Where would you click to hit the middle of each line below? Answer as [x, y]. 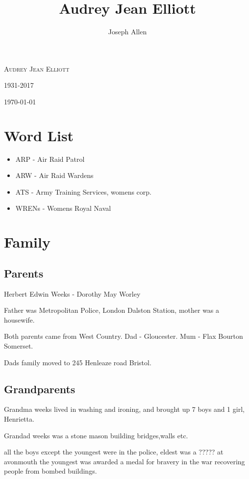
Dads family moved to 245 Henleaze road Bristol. [78, 362]
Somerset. [19, 345]
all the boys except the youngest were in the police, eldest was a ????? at [114, 452]
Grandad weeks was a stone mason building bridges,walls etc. [96, 435]
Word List [39, 135]
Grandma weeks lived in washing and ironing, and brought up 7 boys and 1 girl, [124, 409]
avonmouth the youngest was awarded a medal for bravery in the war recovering [124, 461]
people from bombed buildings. [50, 471]
